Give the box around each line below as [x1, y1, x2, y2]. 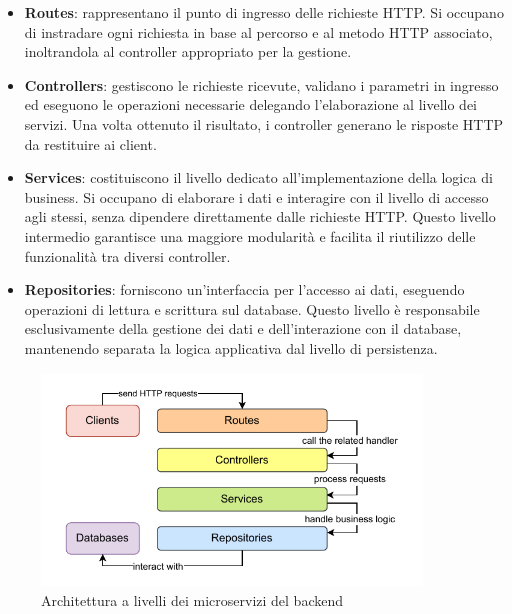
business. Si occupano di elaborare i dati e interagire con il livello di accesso [24, 186, 489, 207]
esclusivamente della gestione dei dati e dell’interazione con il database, [24, 318, 462, 339]
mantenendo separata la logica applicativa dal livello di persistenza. [24, 337, 438, 358]
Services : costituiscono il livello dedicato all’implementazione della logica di [24, 167, 493, 188]
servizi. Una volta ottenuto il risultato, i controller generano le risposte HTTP [24, 113, 504, 134]
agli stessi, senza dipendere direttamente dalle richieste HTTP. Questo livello [24, 206, 496, 227]
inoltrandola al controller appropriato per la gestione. [24, 41, 352, 62]
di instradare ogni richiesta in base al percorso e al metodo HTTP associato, [24, 21, 493, 42]
